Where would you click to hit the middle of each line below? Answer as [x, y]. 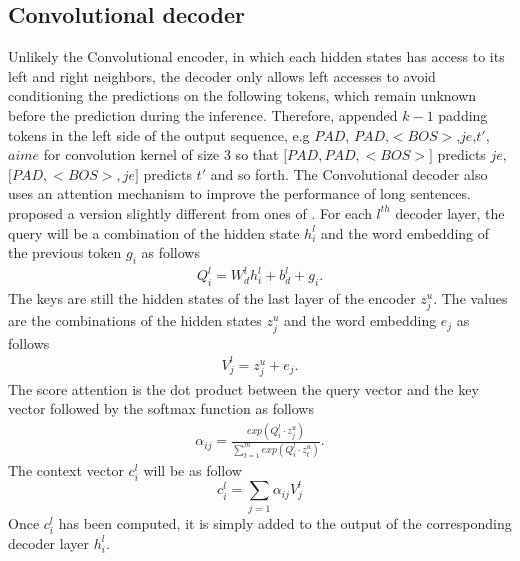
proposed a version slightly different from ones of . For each [190, 212]
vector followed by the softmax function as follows [161, 408]
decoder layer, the [450, 212]
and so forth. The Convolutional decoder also [349, 173]
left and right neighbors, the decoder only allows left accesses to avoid [222, 75]
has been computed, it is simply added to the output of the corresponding [285, 522]
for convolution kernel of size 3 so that [161, 154]
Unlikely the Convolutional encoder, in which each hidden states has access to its [256, 56]
